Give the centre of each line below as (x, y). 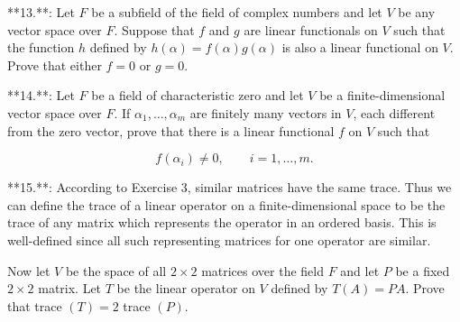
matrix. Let (70, 288)
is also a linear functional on (360, 47)
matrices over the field (262, 270)
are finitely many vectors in (266, 112)
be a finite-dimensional (382, 95)
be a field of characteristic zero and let (198, 95)
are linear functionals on (311, 29)
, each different (394, 112)
